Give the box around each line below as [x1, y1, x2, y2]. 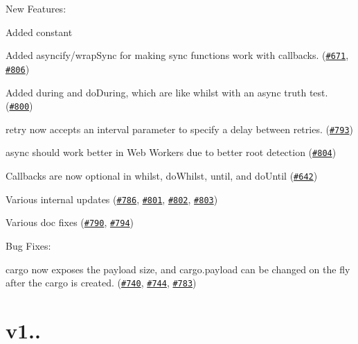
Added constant [6, 24, 73, 39]
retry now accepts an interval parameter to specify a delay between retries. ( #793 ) [6, 121, 353, 136]
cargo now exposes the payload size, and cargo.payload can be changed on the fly [6, 261, 350, 276]
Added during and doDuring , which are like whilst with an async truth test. [6, 85, 328, 99]
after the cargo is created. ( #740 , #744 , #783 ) [6, 275, 197, 290]
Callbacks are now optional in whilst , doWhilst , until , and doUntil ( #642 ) [6, 169, 318, 183]
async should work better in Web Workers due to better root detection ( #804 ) [6, 145, 337, 160]
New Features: [6, 1, 66, 15]
